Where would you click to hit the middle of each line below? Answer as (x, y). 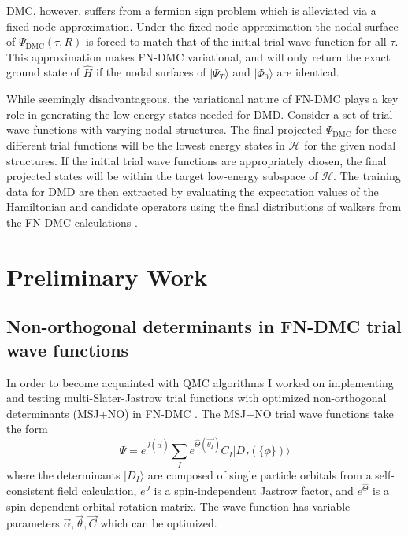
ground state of (43, 72)
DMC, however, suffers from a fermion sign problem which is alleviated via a (191, 10)
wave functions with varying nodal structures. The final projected (164, 129)
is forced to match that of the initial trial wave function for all (236, 41)
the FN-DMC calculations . (72, 222)
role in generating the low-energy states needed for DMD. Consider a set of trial (200, 114)
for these (376, 129)
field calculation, (97, 490)
